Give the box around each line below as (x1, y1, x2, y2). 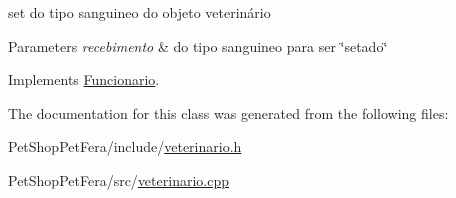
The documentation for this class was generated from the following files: (8, 102, 449, 123)
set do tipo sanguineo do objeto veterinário (8, 2, 271, 22)
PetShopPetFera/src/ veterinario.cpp (8, 169, 229, 190)
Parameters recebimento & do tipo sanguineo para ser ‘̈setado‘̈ (8, 35, 388, 56)
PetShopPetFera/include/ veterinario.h (8, 136, 242, 157)
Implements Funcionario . (8, 69, 160, 90)
